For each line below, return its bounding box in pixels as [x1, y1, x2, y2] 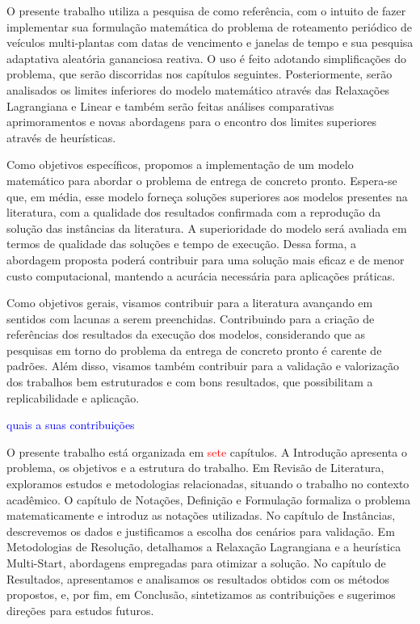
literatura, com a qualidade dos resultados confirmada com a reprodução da [6, 204, 381, 221]
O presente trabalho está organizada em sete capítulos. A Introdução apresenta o [6, 443, 408, 460]
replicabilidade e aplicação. [6, 389, 140, 406]
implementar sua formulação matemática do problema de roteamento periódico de [6, 18, 412, 35]
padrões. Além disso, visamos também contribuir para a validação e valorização [6, 357, 399, 374]
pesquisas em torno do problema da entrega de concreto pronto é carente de [6, 341, 382, 358]
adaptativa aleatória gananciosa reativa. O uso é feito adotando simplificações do [6, 49, 407, 66]
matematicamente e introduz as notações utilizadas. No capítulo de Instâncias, [6, 507, 396, 524]
